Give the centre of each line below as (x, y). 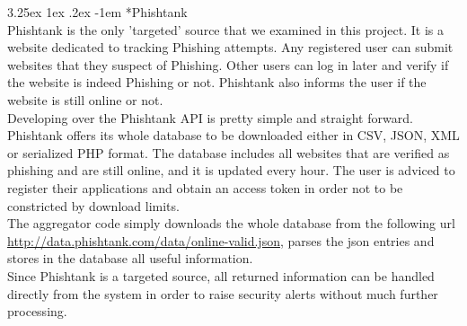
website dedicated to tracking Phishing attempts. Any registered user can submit (230, 47)
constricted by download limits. (93, 205)
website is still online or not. (85, 99)
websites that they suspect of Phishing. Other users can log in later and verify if (228, 64)
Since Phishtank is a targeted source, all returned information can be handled (221, 275)
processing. (37, 311)
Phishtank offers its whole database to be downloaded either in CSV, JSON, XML (233, 135)
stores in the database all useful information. (130, 258)
